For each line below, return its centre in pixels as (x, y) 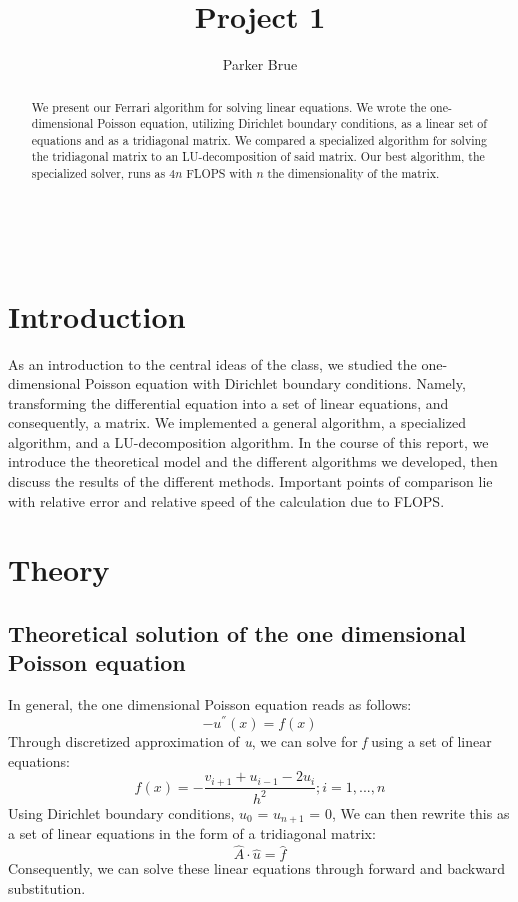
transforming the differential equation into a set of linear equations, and (228, 402)
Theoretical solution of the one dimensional (237, 633)
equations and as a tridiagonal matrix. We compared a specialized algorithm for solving (259, 139)
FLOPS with (219, 173)
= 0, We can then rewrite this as (409, 812)
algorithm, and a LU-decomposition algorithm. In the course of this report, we (248, 441)
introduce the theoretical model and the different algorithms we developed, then (253, 461)
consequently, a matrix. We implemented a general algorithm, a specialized (237, 422)
